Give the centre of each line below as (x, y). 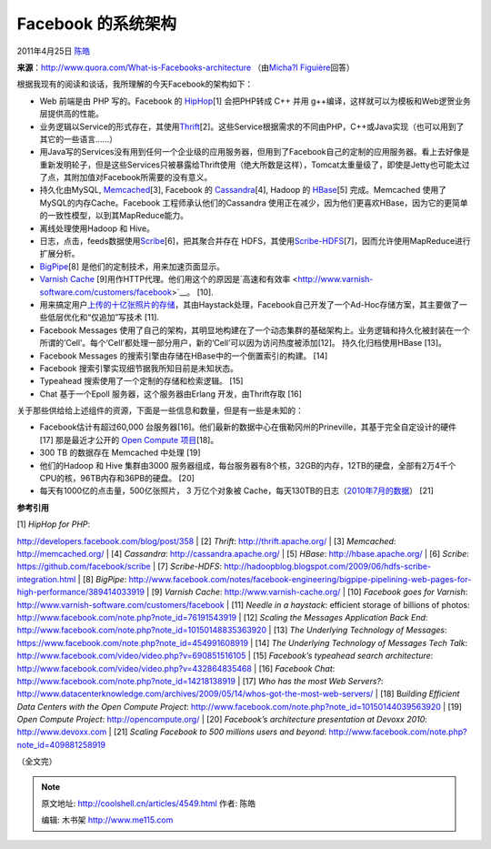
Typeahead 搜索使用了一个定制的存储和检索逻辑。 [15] (141, 381)
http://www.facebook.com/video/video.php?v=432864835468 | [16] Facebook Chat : (176, 668)
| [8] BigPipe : (102, 579)
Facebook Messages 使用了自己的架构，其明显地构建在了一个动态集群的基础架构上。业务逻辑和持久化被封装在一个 (255, 330)
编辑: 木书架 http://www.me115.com (107, 820)
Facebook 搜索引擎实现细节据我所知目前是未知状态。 (139, 368)
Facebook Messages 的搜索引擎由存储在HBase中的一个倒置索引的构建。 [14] (184, 356)
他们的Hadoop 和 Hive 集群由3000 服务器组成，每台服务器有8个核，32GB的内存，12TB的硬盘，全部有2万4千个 (248, 465)
